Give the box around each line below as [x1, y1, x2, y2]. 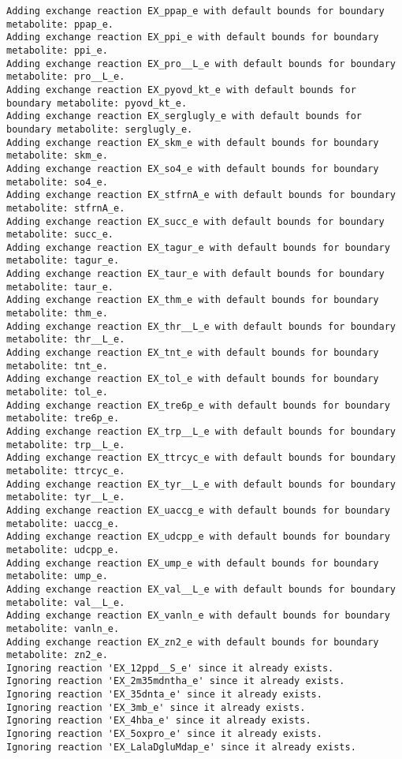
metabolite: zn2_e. [6, 649, 108, 661]
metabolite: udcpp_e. [6, 544, 120, 555]
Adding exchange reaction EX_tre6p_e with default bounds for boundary [6, 399, 390, 411]
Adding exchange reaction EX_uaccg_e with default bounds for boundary [6, 504, 390, 516]
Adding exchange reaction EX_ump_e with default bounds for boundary [6, 557, 379, 569]
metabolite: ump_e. [6, 570, 108, 582]
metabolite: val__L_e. [6, 596, 125, 608]
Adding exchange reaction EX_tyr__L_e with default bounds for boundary [6, 478, 396, 490]
